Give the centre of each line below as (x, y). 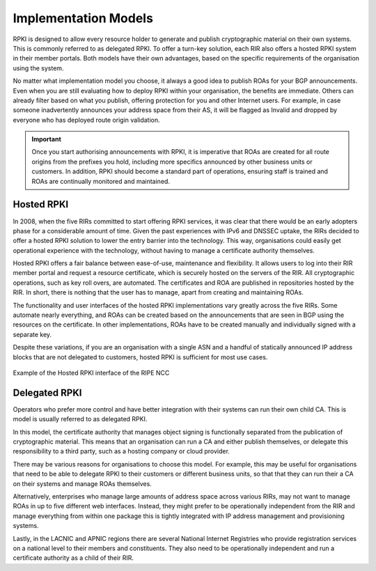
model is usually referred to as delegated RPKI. (80, 419)
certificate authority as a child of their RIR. (73, 558)
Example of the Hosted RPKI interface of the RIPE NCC (91, 373)
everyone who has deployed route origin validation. (86, 120)
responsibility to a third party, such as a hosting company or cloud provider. (121, 451)
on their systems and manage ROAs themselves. (83, 483)
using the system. (38, 68)
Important (47, 139)
